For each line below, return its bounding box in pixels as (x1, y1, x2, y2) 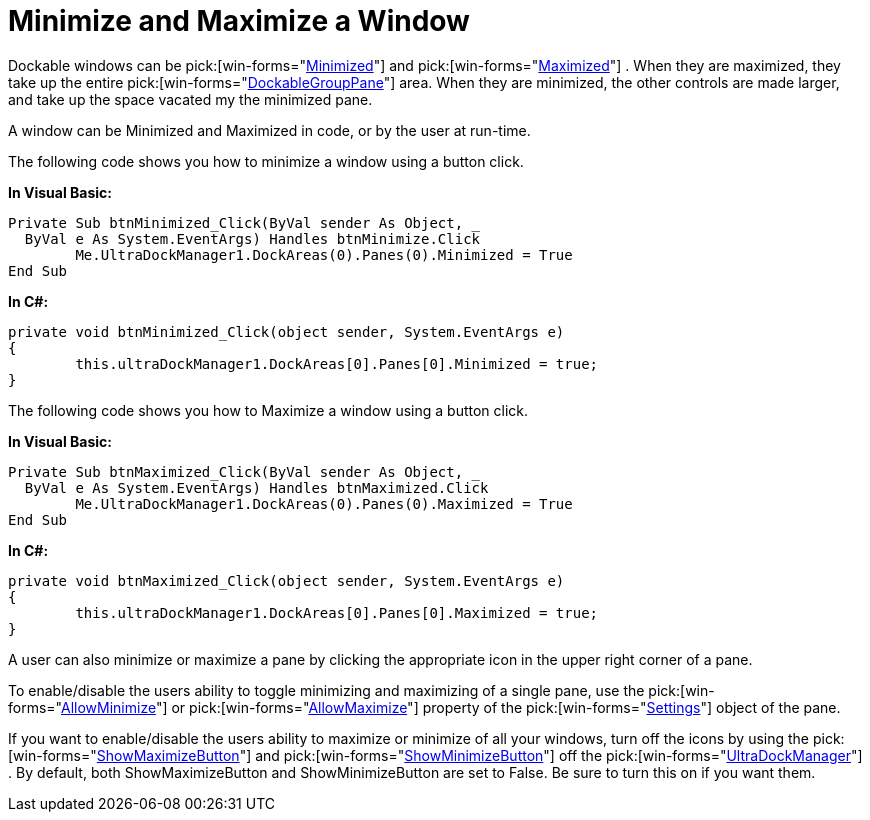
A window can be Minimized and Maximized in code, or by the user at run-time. (8, 121, 531, 139)
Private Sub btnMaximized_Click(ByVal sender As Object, (8, 463, 464, 480)
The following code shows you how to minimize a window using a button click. (8, 152, 524, 170)
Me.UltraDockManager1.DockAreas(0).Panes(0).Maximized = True (75, 495, 573, 512)
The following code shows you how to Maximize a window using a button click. (8, 401, 529, 419)
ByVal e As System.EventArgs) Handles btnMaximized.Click (24, 479, 489, 496)
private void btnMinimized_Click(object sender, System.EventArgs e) (8, 323, 565, 340)
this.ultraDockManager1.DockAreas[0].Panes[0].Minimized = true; (75, 355, 599, 372)
